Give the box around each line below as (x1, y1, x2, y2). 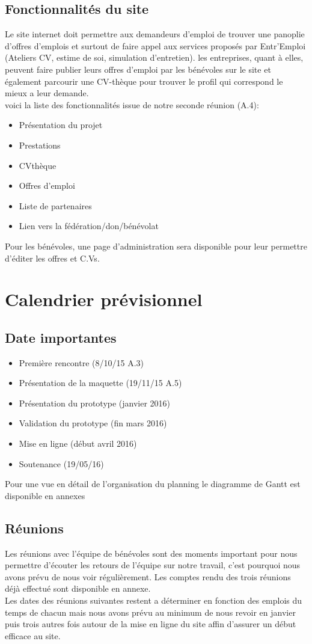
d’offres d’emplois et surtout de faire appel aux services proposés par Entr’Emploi (5, 39, 306, 52)
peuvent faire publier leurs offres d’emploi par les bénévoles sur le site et (5, 63, 271, 75)
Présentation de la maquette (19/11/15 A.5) (19, 376, 182, 389)
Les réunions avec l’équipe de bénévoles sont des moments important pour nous (5, 547, 298, 559)
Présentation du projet (19, 118, 103, 131)
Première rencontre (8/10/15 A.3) (19, 356, 144, 369)
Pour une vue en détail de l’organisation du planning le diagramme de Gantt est (5, 477, 301, 490)
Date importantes (5, 328, 117, 346)
